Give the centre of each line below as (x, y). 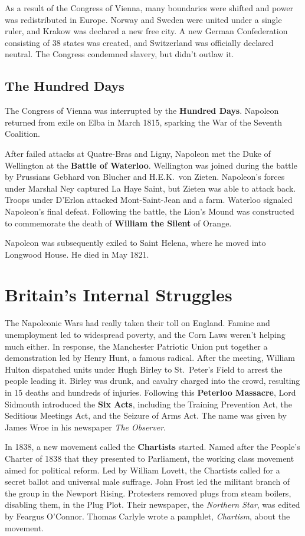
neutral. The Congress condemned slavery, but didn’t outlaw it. (119, 54)
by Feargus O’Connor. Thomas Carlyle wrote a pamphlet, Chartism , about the (147, 516)
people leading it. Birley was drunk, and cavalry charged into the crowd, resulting (152, 381)
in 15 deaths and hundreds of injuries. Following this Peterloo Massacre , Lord (150, 392)
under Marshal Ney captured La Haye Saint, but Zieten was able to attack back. (150, 188)
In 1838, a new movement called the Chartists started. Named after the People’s (152, 447)
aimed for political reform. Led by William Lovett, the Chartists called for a (142, 470)
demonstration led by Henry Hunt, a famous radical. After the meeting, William (150, 358)
